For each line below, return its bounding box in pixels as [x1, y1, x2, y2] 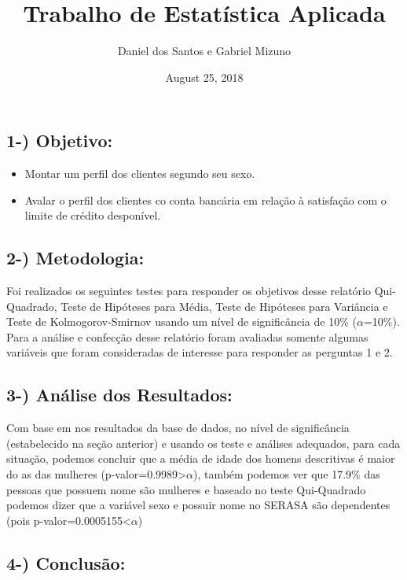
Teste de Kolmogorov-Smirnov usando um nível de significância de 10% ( [6, 313, 357, 330]
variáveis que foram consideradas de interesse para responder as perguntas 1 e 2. [6, 344, 393, 360]
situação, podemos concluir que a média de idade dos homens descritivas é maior [6, 450, 395, 467]
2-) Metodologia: [6, 246, 145, 270]
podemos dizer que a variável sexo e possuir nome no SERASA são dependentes [6, 497, 390, 513]
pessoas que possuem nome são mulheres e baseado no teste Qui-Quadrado [6, 481, 366, 497]
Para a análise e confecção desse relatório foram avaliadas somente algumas [6, 328, 368, 345]
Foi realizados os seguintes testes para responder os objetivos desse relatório [6, 283, 372, 299]
